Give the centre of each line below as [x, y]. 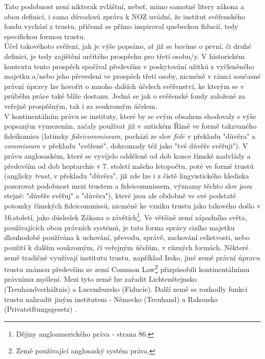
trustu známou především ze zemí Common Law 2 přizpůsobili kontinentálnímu [127, 268]
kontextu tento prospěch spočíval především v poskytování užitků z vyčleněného [129, 66]
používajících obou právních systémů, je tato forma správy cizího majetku [120, 227]
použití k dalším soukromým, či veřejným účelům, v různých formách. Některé [126, 247]
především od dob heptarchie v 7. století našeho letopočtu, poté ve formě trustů [129, 166]
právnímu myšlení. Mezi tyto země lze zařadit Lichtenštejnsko [101, 279]
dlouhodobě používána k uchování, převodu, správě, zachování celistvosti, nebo [127, 237]
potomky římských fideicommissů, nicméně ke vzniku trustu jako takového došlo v [132, 205]
